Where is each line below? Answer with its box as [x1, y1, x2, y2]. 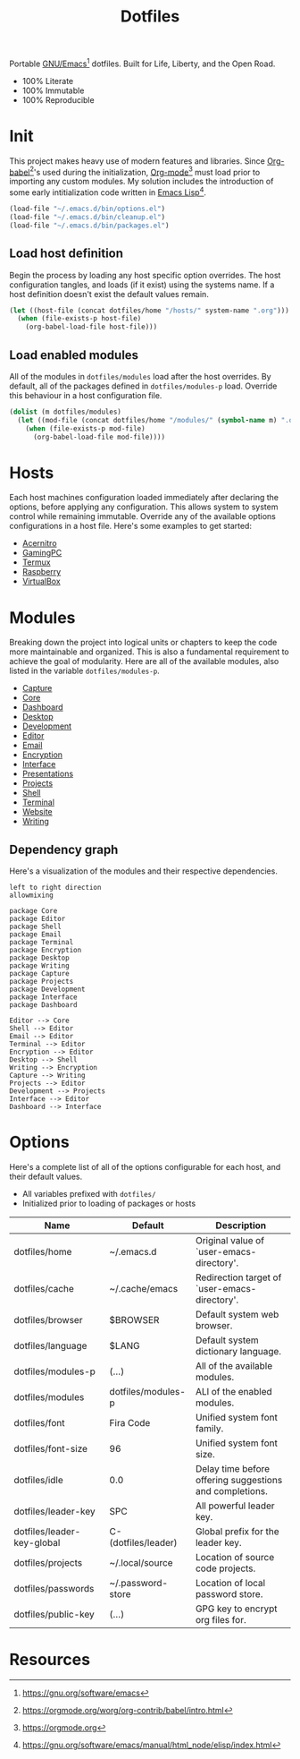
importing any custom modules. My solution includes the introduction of [9, 176, 274, 187]
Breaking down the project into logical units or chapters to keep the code [9, 637, 278, 648]
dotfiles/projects [13, 1557, 83, 1569]
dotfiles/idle [13, 1474, 64, 1487]
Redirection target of [195, 1271, 282, 1284]
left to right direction [9, 884, 102, 892]
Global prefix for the [195, 1525, 279, 1538]
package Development [9, 985, 87, 995]
